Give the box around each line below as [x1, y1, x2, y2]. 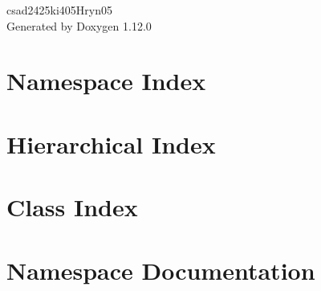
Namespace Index [6, 64, 206, 97]
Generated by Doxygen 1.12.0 [6, 17, 152, 34]
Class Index [6, 191, 138, 223]
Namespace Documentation [6, 253, 315, 286]
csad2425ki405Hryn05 [6, 2, 112, 18]
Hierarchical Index [6, 127, 216, 160]
